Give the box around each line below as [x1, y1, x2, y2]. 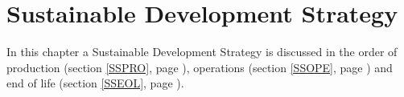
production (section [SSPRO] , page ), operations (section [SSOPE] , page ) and [6, 59, 393, 75]
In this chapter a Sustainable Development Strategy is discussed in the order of [6, 43, 398, 60]
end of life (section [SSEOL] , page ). [6, 75, 184, 91]
